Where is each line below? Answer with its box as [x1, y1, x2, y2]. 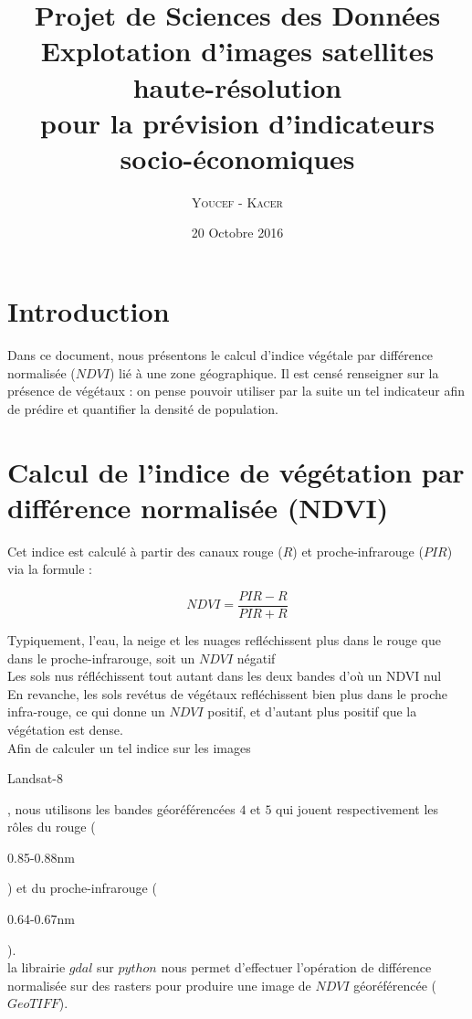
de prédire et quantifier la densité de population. [7, 398, 278, 418]
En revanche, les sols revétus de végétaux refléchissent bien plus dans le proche [7, 684, 447, 703]
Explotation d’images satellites [40, 32, 435, 69]
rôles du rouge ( [7, 817, 96, 836]
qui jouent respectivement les [276, 799, 439, 818]
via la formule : [7, 559, 92, 578]
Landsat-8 [7, 769, 63, 788]
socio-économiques [120, 139, 355, 176]
